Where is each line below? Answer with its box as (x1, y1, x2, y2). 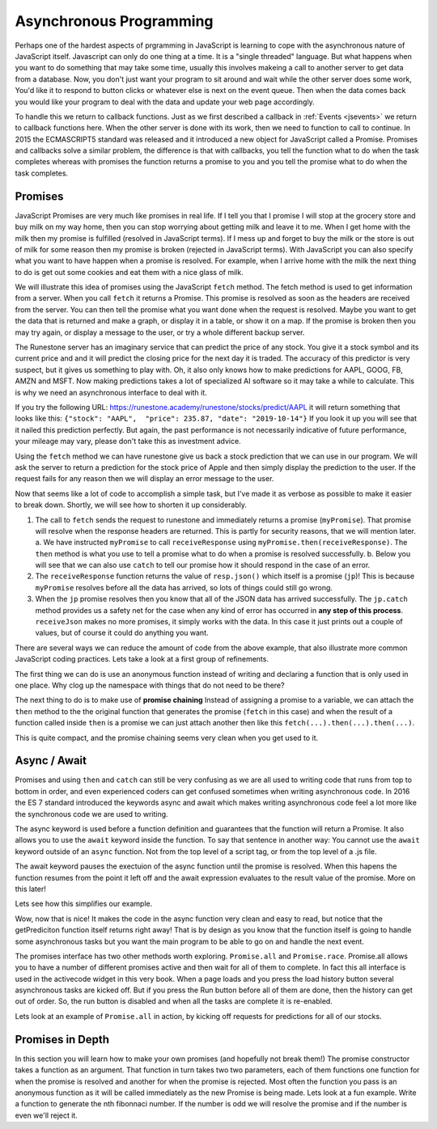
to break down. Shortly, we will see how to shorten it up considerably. (15, 500, 247, 510)
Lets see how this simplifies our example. (15, 899, 153, 909)
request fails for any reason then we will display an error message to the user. (15, 474, 274, 484)
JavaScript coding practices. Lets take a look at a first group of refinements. (15, 654, 269, 664)
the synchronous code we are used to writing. (15, 809, 169, 818)
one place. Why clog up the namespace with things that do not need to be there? (15, 680, 285, 690)
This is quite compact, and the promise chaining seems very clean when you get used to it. (15, 733, 319, 742)
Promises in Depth (15, 1032, 109, 1047)
